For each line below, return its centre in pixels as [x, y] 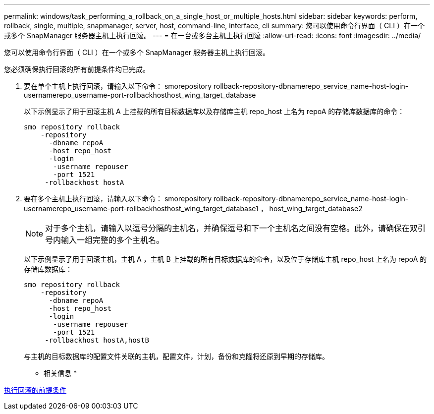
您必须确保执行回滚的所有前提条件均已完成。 [77, 69]
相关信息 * [60, 373]
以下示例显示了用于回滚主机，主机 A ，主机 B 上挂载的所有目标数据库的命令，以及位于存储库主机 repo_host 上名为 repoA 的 [225, 259]
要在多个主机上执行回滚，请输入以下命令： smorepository [118, 199]
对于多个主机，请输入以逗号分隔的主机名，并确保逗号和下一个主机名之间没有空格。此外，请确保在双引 [236, 228]
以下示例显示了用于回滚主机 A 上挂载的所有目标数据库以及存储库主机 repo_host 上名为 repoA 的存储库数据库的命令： [214, 111]
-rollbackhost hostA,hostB [97, 340]
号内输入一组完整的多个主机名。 [105, 240]
